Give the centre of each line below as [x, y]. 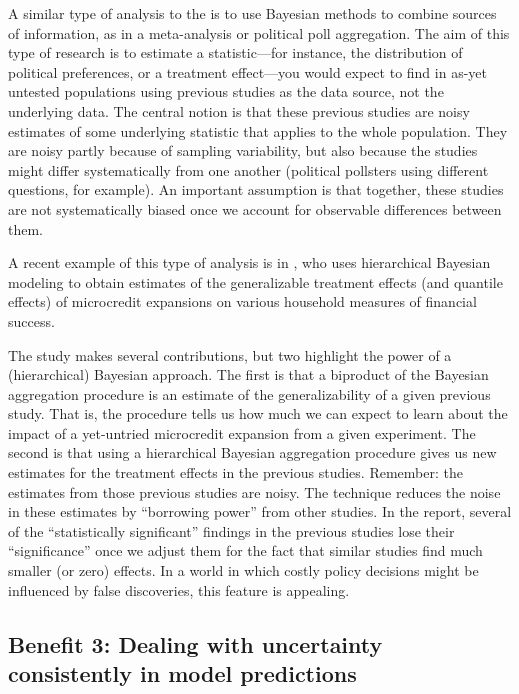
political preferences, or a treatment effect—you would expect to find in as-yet [247, 71]
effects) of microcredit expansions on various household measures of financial [242, 301]
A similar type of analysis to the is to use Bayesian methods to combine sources [252, 13]
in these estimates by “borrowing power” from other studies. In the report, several [260, 511]
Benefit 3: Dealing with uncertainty [195, 643]
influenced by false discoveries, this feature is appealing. [179, 589]
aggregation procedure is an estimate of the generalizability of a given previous [249, 393]
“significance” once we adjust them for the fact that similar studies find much [245, 550]
